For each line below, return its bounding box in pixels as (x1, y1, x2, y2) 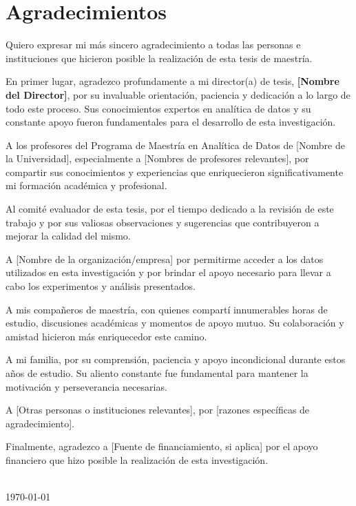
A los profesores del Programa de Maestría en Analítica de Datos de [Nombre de (6, 137, 345, 152)
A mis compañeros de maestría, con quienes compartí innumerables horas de (6, 302, 328, 316)
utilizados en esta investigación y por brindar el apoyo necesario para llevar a (6, 265, 331, 280)
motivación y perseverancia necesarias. (6, 379, 167, 393)
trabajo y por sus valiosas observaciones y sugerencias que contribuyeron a (6, 215, 320, 229)
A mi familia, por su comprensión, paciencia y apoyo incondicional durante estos (6, 352, 346, 367)
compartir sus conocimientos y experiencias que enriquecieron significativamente (6, 164, 344, 179)
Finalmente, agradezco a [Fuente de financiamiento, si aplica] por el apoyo (6, 439, 318, 454)
